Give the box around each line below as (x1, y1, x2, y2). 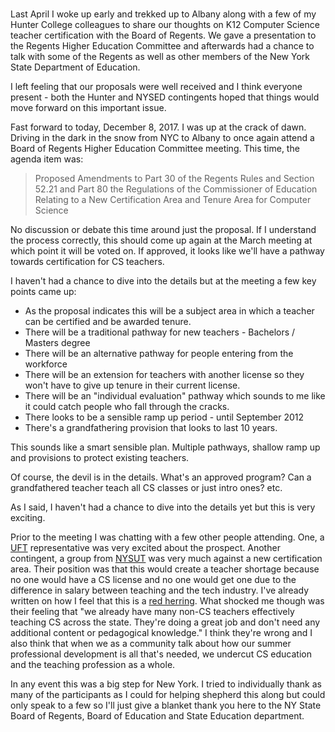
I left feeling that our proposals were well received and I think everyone (10, 81, 303, 93)
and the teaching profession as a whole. (10, 659, 176, 671)
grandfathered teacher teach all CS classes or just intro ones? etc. (10, 482, 283, 494)
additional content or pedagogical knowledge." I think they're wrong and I (10, 627, 313, 639)
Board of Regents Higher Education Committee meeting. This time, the (10, 143, 300, 155)
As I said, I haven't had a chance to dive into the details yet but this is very (10, 501, 316, 513)
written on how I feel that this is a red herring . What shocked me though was (10, 595, 325, 607)
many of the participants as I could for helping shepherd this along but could (10, 689, 326, 701)
